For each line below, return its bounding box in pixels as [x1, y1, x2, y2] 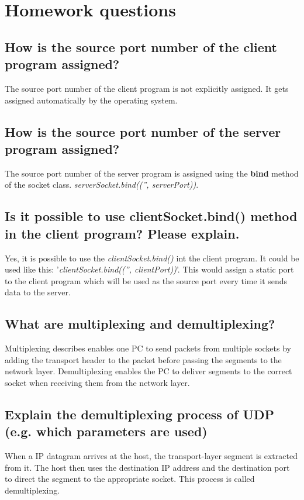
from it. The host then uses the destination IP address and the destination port [5, 461, 290, 473]
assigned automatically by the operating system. [5, 94, 178, 106]
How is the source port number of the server [5, 122, 281, 140]
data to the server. [5, 286, 71, 298]
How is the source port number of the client [5, 37, 277, 56]
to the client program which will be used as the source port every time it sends [5, 274, 288, 287]
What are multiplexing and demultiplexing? [5, 315, 275, 333]
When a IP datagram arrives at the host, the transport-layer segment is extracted [5, 450, 298, 462]
